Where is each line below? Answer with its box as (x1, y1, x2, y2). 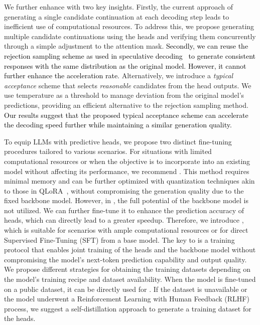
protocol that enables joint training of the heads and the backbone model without (4, 244, 256, 255)
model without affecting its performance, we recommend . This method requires (4, 166, 249, 176)
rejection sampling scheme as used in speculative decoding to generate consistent (4, 50, 256, 61)
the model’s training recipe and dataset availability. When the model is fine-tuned (4, 274, 256, 284)
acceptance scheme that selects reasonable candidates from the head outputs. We (4, 80, 251, 90)
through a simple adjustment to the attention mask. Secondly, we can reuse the (4, 41, 248, 51)
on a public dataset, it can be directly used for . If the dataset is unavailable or (4, 283, 247, 294)
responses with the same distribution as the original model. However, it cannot (4, 60, 246, 71)
